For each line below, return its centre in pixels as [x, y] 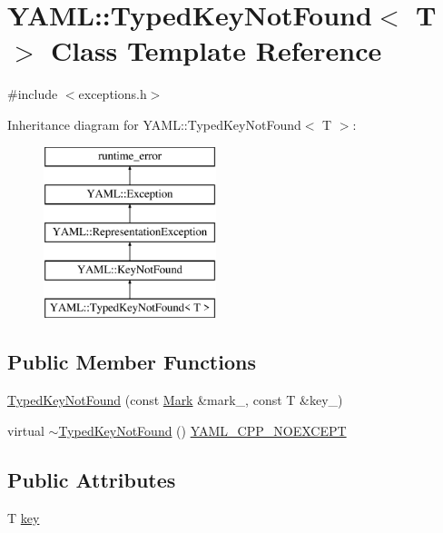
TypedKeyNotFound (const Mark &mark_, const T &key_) [175, 400]
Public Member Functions [132, 362]
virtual [26, 430]
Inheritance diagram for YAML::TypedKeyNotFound [154, 124]
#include [33, 94]
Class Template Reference [217, 50]
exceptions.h [113, 94]
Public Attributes [92, 479]
